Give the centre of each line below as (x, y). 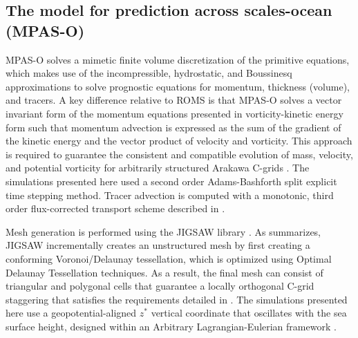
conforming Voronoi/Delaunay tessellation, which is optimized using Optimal (169, 258)
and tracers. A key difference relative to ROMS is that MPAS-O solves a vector (174, 100)
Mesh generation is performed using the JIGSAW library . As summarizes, (163, 231)
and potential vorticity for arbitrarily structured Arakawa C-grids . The (158, 168)
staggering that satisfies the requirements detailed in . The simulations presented (177, 299)
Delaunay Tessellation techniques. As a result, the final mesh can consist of (164, 272)
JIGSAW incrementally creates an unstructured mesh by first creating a (158, 245)
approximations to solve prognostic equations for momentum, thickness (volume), (178, 86)
